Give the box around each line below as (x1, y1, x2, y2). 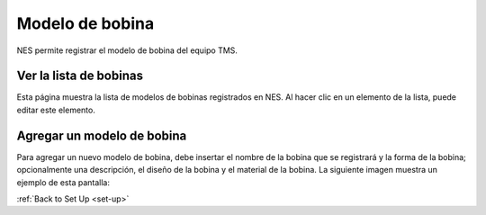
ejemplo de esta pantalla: (16, 176, 110, 188)
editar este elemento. (16, 104, 96, 115)
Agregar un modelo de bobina (16, 128, 187, 143)
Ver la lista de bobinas (16, 68, 144, 84)
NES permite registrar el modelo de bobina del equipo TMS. (16, 45, 238, 56)
